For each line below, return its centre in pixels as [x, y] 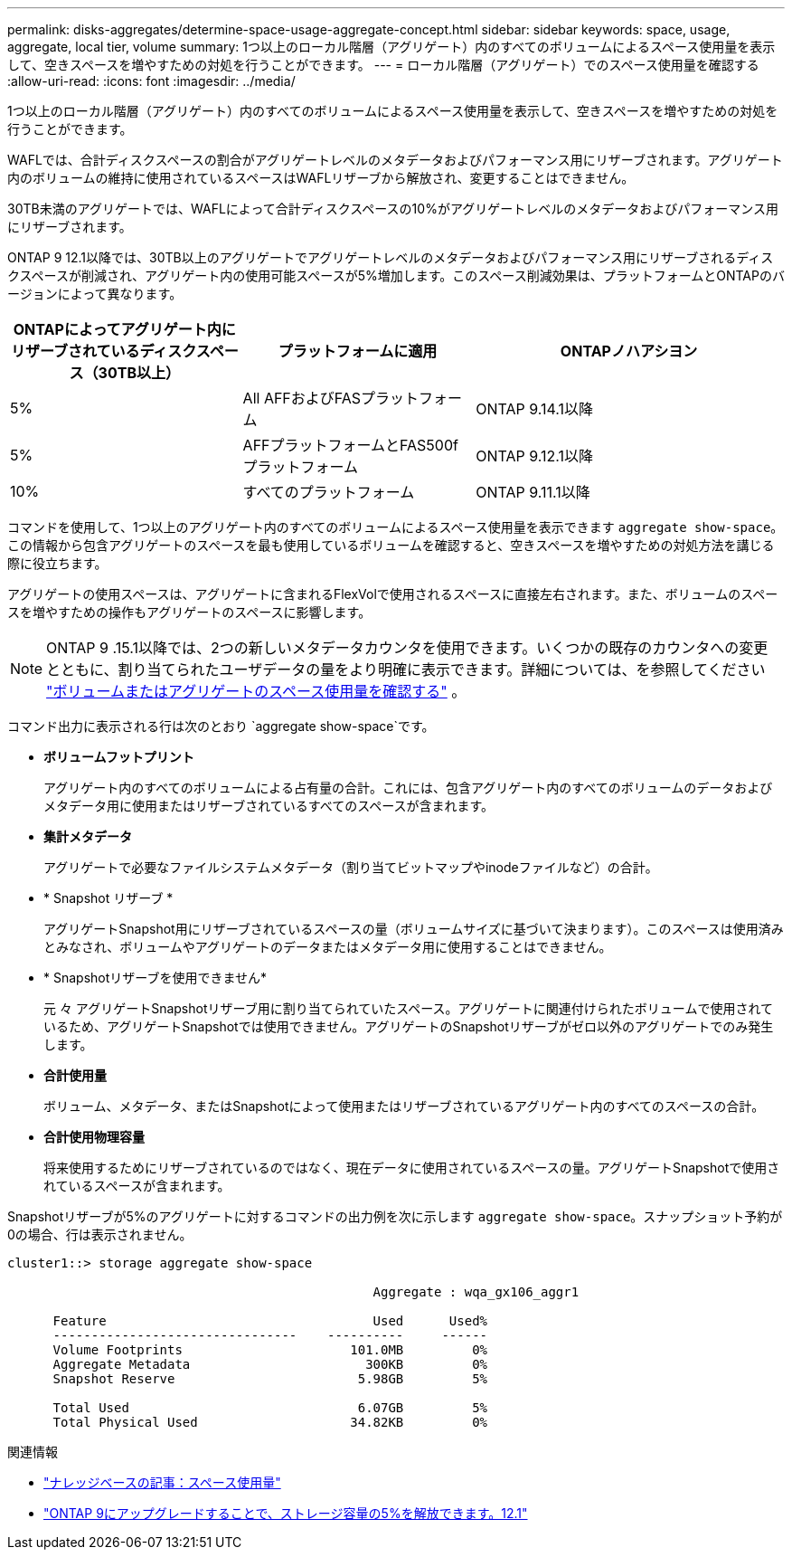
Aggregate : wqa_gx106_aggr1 [476, 1292]
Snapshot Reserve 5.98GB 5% [270, 1379]
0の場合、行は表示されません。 [100, 1234]
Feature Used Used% [270, 1321]
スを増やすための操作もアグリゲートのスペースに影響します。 [189, 612]
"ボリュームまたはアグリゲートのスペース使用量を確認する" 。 [256, 691]
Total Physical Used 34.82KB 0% [270, 1422]
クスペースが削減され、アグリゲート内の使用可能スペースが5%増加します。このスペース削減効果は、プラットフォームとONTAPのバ [396, 275]
